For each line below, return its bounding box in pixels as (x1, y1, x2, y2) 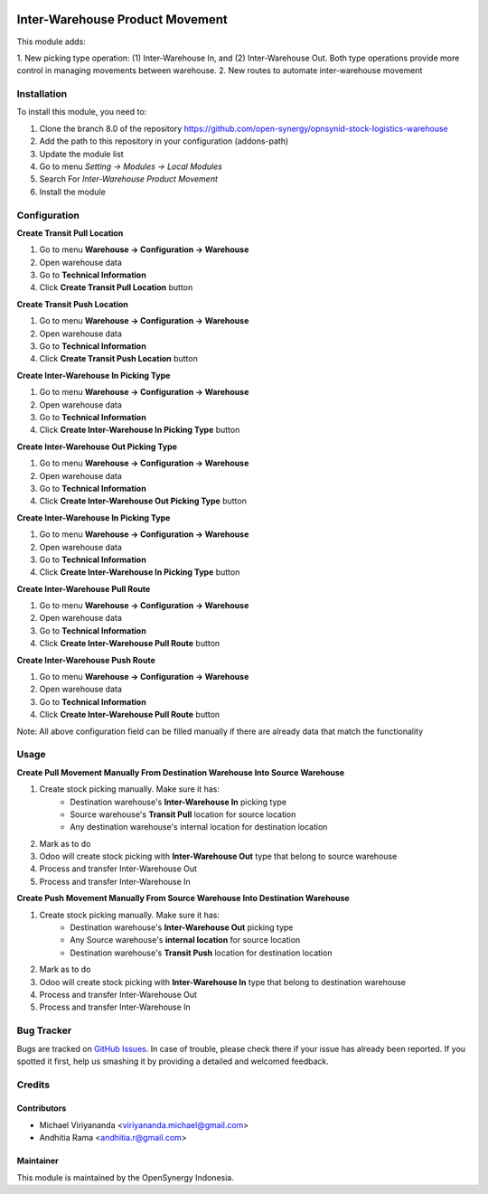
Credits (16, 1078, 50, 1091)
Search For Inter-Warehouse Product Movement (39, 174, 219, 184)
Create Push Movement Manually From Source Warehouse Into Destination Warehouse (16, 893, 350, 904)
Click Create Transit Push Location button (39, 353, 198, 364)
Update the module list (39, 148, 124, 159)
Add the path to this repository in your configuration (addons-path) (39, 136, 289, 146)
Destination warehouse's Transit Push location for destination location (70, 947, 333, 958)
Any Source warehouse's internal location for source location (70, 935, 301, 945)
